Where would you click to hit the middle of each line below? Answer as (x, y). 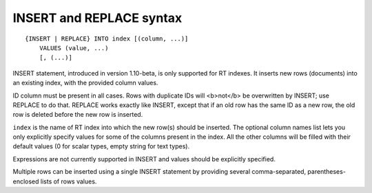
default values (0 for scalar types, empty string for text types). (101, 146)
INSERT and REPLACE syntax (97, 18)
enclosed (26, 181)
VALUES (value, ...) (74, 48)
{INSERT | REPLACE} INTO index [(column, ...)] (107, 38)
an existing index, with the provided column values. (85, 83)
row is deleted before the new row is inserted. (78, 115)
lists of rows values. (69, 181)
